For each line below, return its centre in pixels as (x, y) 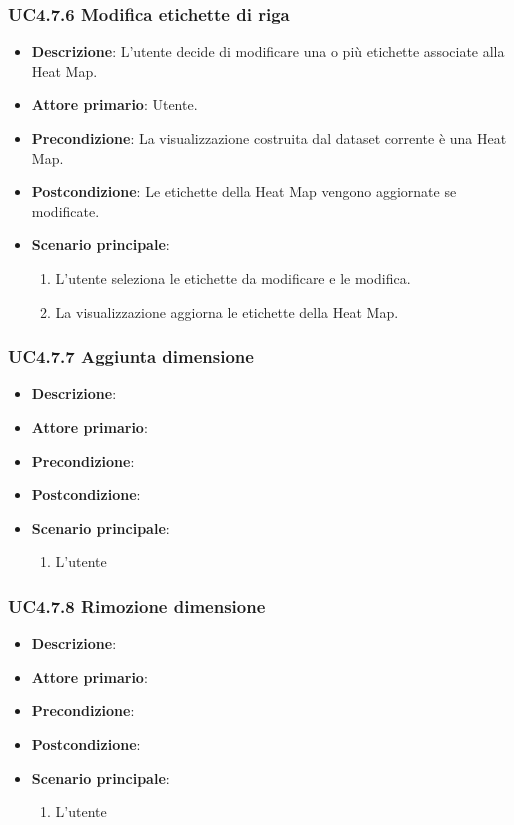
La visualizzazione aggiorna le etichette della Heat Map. (227, 311)
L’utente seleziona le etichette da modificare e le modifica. (233, 277)
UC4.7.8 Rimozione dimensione (137, 605)
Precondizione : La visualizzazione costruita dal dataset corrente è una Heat (269, 138)
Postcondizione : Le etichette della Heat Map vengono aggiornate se (244, 191)
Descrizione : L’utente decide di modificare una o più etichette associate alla (268, 51)
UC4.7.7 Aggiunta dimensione (131, 356)
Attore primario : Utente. (114, 104)
